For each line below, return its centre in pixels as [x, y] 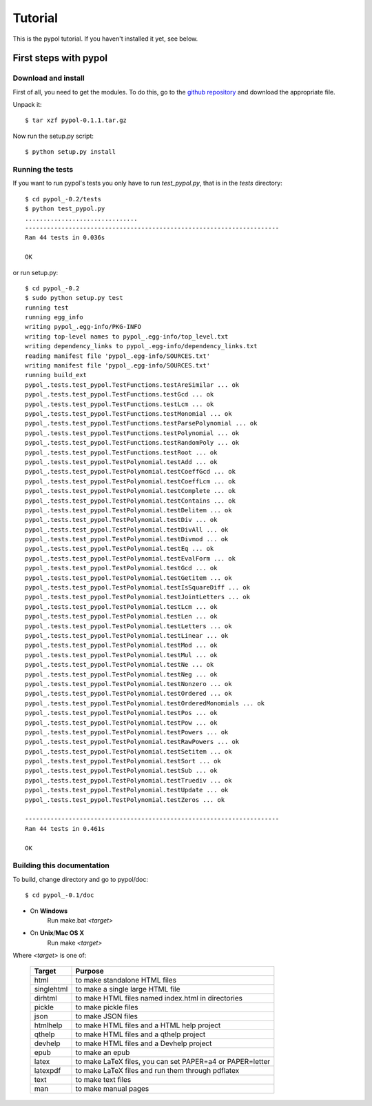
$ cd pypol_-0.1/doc [60, 895]
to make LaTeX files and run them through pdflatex [157, 1071]
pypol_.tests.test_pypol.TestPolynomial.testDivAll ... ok [127, 530]
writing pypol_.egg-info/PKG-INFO [83, 327]
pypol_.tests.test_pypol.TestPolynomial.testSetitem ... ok [128, 751]
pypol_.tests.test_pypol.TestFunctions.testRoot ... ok [121, 452]
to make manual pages [112, 1089]
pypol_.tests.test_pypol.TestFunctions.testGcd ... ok [120, 394]
